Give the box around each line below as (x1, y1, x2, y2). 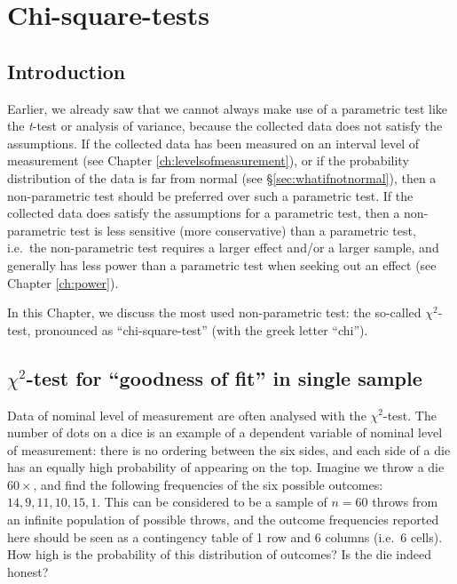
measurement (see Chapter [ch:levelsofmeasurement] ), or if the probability (7, 151, 409, 170)
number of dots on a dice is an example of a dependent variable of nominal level (7, 423, 443, 442)
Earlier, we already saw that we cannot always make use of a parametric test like (7, 99, 448, 117)
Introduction (7, 57, 126, 84)
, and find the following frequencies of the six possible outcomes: (33, 475, 383, 493)
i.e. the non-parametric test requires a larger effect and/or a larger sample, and (7, 238, 439, 257)
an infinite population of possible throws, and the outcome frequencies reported (7, 510, 439, 529)
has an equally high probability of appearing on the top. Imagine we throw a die (7, 458, 445, 476)
